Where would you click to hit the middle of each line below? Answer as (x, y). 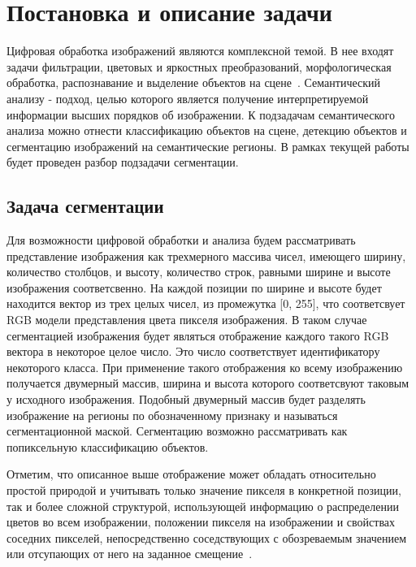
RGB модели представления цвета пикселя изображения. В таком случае (187, 320)
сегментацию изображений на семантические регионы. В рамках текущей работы (208, 146)
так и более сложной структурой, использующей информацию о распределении (203, 506)
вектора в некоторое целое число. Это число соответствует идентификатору (193, 351)
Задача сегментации (85, 206)
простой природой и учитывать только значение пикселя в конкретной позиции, (204, 489)
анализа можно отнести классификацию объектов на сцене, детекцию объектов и (207, 130)
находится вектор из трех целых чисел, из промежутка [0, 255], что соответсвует (206, 303)
